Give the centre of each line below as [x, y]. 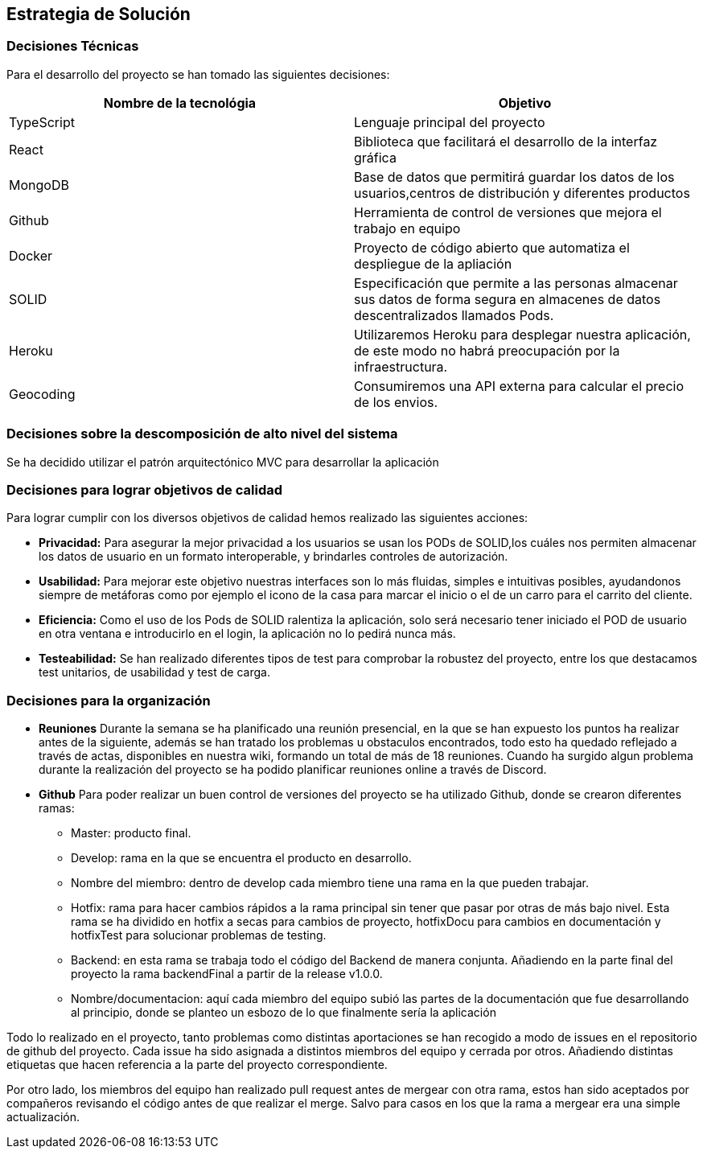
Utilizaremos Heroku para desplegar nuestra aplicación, [522, 334]
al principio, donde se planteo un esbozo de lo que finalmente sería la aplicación [284, 1013]
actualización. [43, 1117]
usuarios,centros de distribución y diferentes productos [522, 193]
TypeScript [42, 122]
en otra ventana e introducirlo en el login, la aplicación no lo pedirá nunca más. [247, 634]
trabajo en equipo [407, 228]
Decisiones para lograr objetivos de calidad [145, 489]
